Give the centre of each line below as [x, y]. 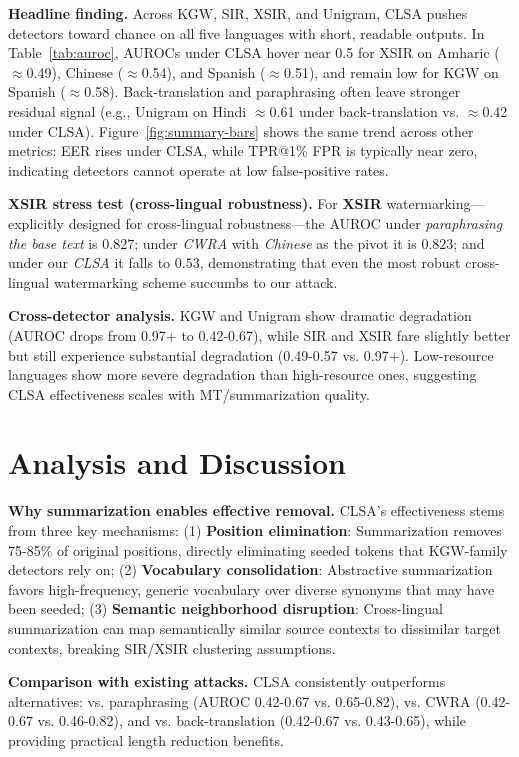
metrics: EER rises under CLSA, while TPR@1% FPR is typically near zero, [243, 150]
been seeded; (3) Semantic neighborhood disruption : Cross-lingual [225, 608]
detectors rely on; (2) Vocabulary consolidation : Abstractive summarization [250, 569]
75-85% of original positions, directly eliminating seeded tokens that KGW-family [258, 549]
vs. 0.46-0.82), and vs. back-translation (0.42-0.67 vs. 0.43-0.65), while [252, 720]
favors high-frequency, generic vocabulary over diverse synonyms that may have [251, 588]
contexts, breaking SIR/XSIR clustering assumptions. [172, 647]
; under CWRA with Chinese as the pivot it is [275, 242]
